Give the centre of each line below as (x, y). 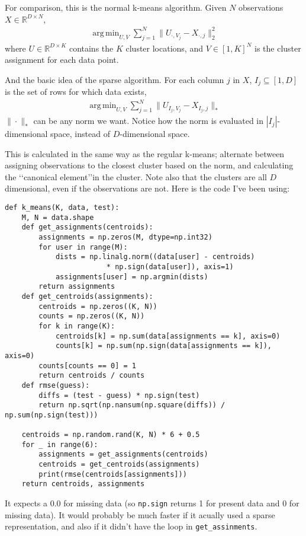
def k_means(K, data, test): (62, 208)
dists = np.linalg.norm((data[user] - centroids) (155, 257)
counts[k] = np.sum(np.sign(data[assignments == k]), (164, 346)
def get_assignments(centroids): (87, 227)
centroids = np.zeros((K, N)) (98, 306)
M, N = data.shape (58, 217)
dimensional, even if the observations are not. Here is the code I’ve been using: (147, 188)
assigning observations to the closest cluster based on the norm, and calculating (149, 165)
